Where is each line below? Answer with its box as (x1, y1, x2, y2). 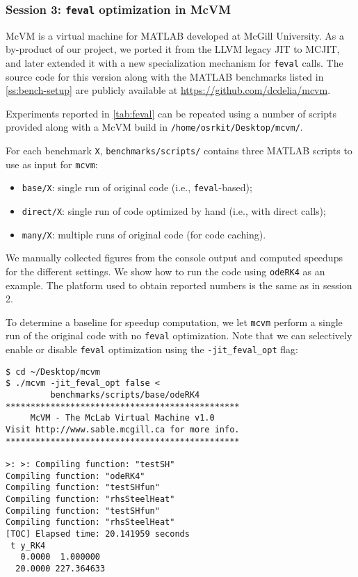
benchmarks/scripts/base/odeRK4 (50, 390, 200, 400)
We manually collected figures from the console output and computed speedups (6, 250, 343, 265)
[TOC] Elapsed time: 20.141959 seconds (6, 528, 190, 539)
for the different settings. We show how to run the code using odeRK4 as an (6, 263, 325, 278)
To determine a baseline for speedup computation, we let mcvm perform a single (6, 314, 343, 329)
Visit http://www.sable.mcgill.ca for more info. (6, 425, 240, 435)
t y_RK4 (10, 540, 46, 551)
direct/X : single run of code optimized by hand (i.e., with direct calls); (22, 204, 326, 218)
